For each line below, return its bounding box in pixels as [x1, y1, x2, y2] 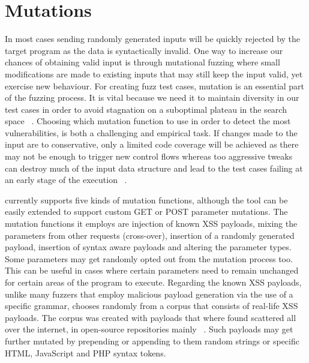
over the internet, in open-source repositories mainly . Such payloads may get [5, 323, 293, 335]
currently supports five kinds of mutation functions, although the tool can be [5, 193, 288, 206]
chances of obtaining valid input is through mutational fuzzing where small [5, 56, 280, 68]
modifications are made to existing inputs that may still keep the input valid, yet [5, 67, 303, 80]
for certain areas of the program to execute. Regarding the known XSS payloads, [5, 276, 302, 288]
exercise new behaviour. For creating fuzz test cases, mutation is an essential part [5, 79, 305, 92]
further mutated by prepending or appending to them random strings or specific [5, 334, 299, 347]
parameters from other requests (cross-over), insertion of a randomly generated [5, 229, 295, 241]
